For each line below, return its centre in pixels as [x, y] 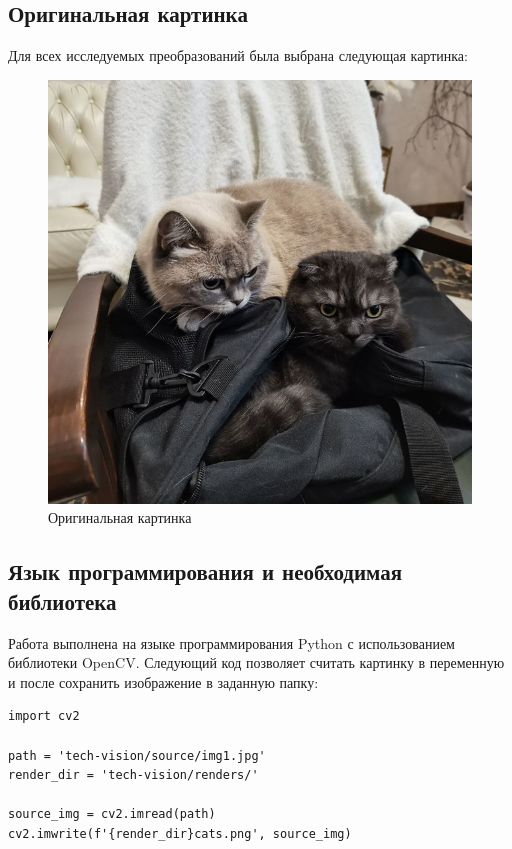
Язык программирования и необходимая [205, 571]
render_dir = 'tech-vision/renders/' [133, 775]
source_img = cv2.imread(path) [112, 814]
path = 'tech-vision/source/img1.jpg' [137, 755]
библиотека [62, 600]
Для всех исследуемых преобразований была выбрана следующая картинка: [238, 55]
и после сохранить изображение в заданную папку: [163, 681]
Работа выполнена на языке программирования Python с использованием [231, 642]
